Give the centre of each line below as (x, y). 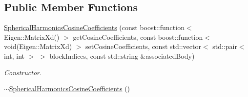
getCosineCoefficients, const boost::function (138, 37)
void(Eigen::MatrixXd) (38, 46)
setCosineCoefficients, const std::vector (143, 46)
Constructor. (23, 72)
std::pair (225, 46)
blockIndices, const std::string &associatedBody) (122, 56)
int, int (14, 56)
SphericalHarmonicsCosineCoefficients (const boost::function (94, 27)
